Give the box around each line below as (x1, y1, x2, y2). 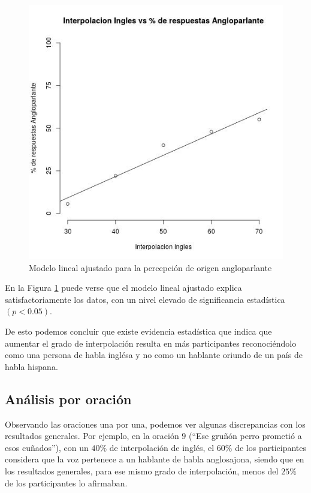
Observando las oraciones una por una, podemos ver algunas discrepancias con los (5, 417, 306, 430)
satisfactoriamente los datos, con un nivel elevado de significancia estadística (5, 293, 285, 305)
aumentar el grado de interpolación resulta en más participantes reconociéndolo (5, 336, 297, 349)
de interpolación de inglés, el (109, 441, 215, 453)
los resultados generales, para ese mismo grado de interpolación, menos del (5, 464, 279, 477)
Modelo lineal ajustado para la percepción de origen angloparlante (29, 261, 272, 273)
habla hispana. (5, 360, 58, 372)
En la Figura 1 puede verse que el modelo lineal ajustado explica (5, 281, 242, 294)
